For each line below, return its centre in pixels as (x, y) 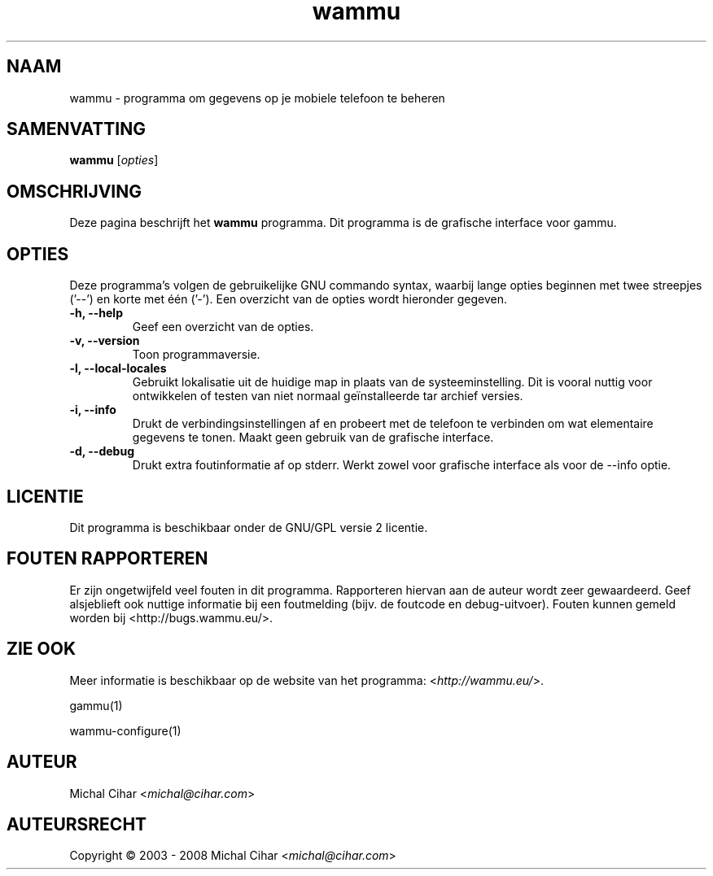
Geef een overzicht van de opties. (223, 327)
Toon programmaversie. (196, 355)
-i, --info (93, 410)
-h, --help (96, 313)
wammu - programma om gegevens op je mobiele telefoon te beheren (257, 98)
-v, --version (105, 341)
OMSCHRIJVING (74, 191)
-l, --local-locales (118, 368)
